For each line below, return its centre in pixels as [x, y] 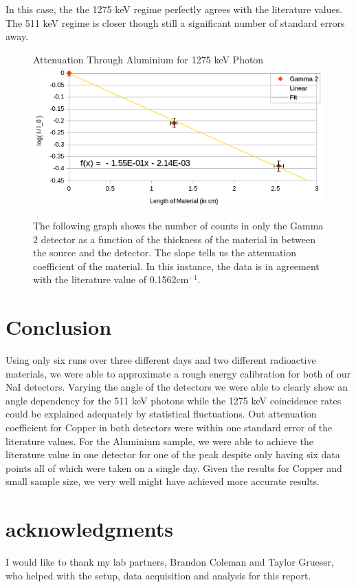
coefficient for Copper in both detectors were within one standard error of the [169, 428]
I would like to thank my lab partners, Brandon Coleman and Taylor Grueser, [170, 562]
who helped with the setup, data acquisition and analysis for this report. [158, 575]
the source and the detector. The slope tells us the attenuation [165, 253]
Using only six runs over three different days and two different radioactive [161, 360]
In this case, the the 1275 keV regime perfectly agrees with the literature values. [174, 9]
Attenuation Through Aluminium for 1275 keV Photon [148, 59]
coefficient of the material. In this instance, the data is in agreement [176, 266]
